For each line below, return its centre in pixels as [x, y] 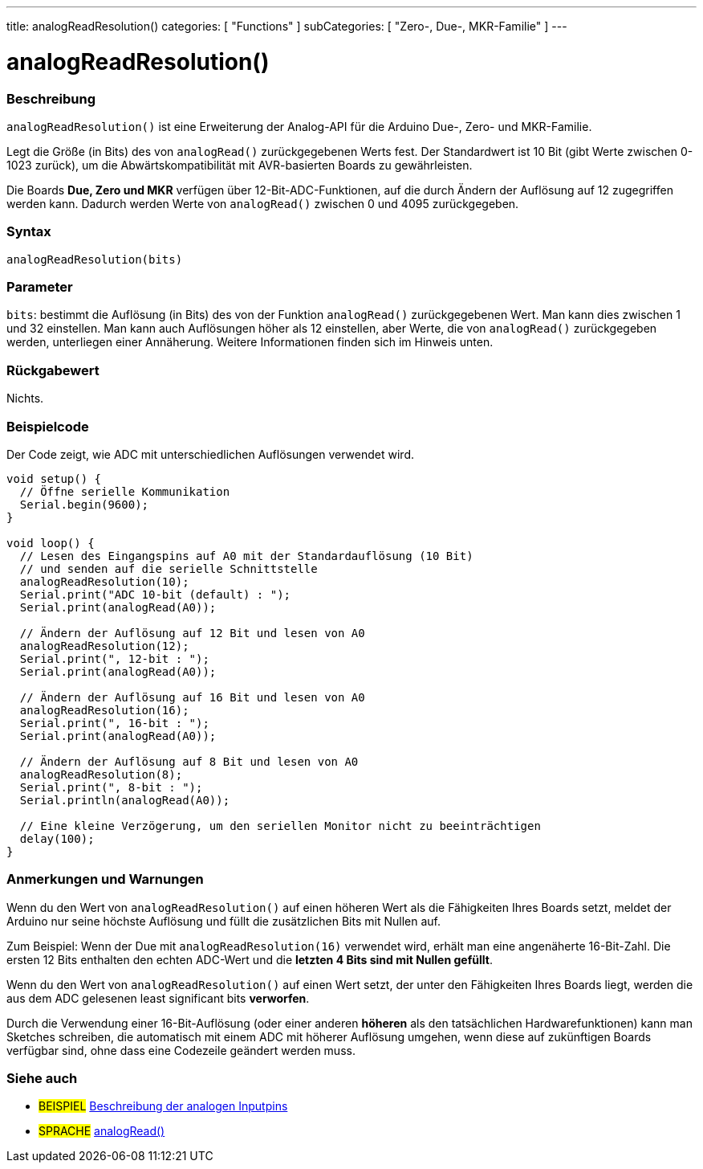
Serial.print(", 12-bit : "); [114, 658]
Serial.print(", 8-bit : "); [111, 787]
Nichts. [25, 399]
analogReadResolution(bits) [95, 259]
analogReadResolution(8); [101, 774]
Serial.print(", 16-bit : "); [114, 723]
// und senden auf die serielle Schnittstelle [169, 568]
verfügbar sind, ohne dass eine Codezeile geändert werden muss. [181, 1050]
